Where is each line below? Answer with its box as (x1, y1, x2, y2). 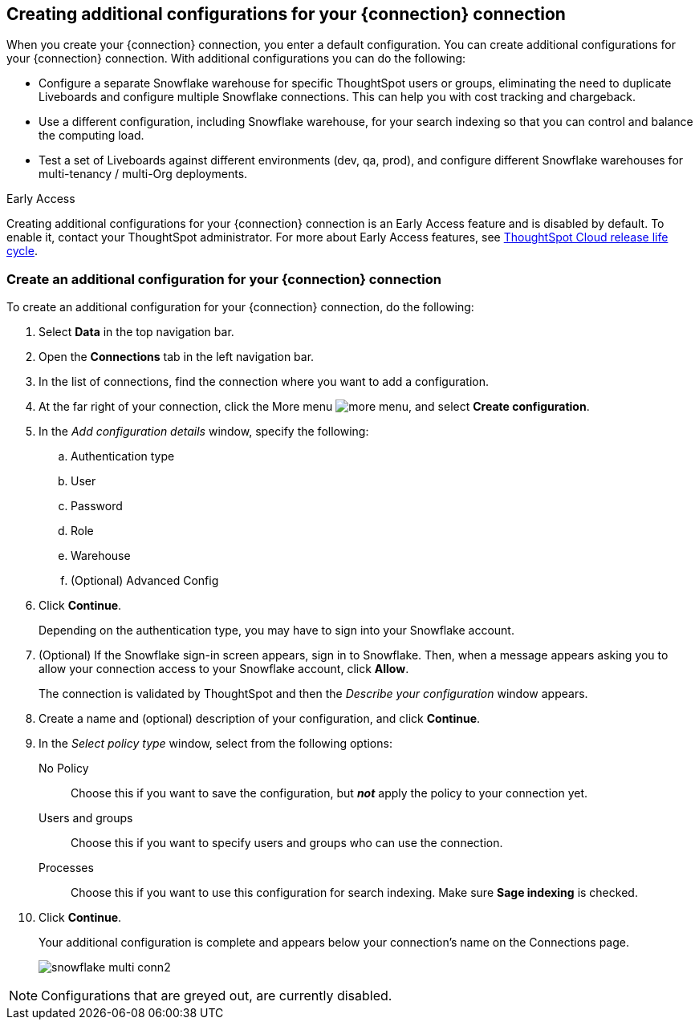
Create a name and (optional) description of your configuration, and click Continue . (39, 712, 481, 726)
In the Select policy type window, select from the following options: (39, 736, 392, 751)
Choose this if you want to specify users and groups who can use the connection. (71, 836, 503, 850)
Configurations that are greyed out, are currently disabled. (41, 987, 392, 1004)
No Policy (39, 761, 89, 776)
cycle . (6, 244, 38, 258)
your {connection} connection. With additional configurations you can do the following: (6, 51, 466, 66)
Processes (39, 861, 94, 875)
